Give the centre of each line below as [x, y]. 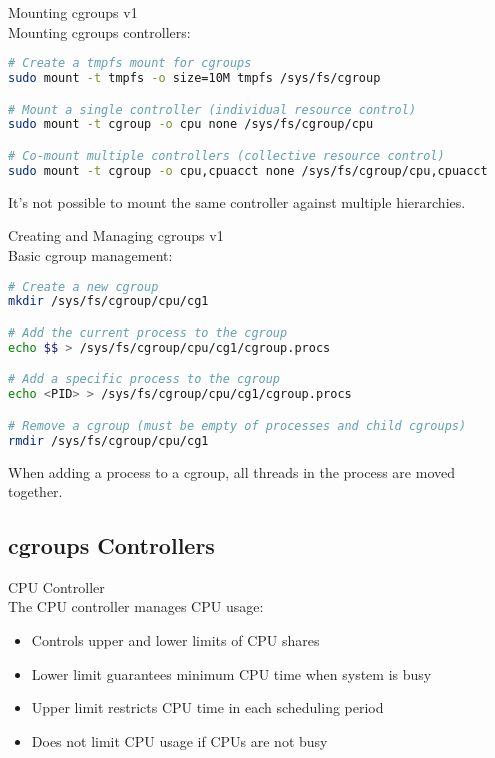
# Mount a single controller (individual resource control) [212, 109]
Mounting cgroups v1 [73, 12]
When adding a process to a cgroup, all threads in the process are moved [232, 471]
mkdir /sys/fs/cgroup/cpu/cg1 [108, 301]
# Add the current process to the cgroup [148, 332]
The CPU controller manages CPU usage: [136, 606]
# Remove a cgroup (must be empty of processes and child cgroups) [237, 425]
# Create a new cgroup [83, 286]
